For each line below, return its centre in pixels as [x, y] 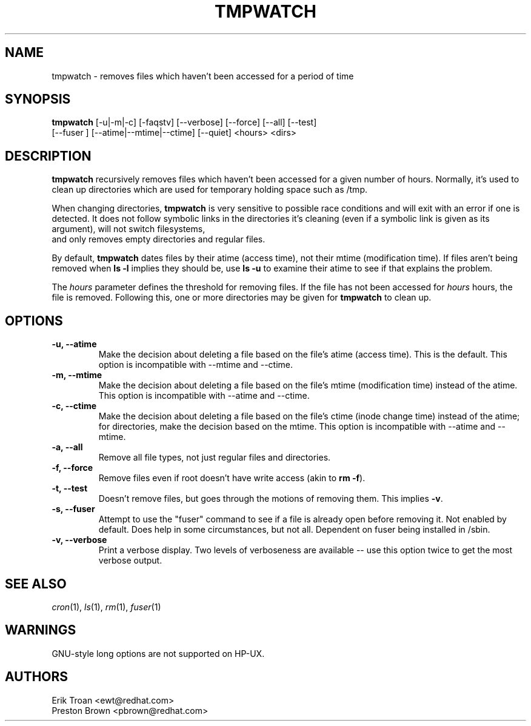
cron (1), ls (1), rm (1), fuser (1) [106, 607]
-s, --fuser [73, 509]
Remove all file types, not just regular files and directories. [215, 458]
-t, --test [70, 488]
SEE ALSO [36, 584]
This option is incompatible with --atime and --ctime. [204, 396]
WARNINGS [41, 630]
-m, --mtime [77, 375]
